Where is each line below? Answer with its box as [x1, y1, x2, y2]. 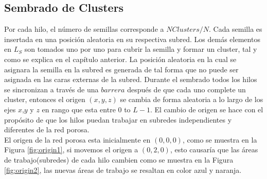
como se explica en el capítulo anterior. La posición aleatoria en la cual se [4, 53, 237, 64]
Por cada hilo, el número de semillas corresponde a [4, 24, 164, 34]
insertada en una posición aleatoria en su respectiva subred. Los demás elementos [4, 33, 260, 44]
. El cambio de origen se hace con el [150, 104, 263, 114]
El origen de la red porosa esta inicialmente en [4, 134, 151, 145]
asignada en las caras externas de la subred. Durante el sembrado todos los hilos [4, 74, 257, 85]
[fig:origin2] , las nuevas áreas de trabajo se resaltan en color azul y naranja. [4, 164, 242, 175]
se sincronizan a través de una [4, 84, 99, 94]
